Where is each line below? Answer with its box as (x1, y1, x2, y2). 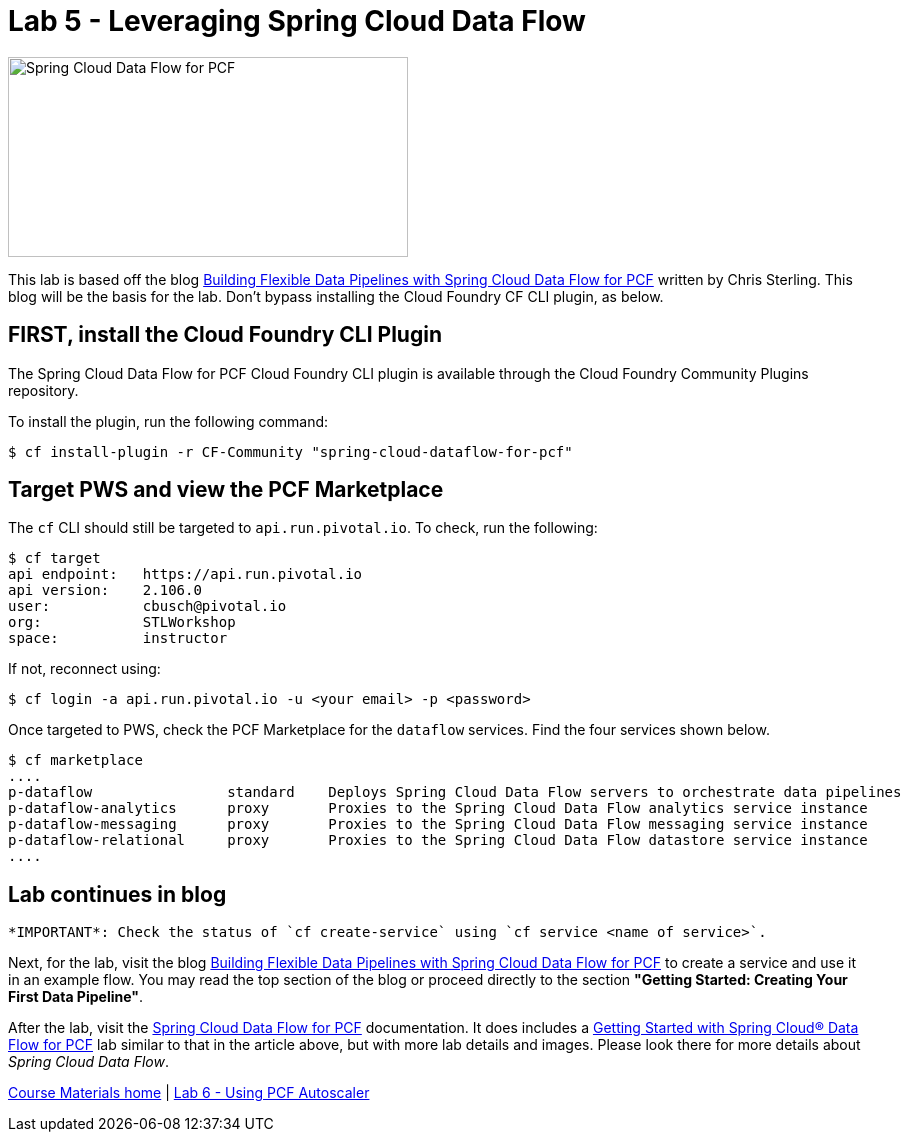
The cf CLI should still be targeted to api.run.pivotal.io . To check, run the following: (8, 519, 598, 537)
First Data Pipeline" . (8, 988, 144, 1006)
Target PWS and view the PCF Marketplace (8, 477, 444, 503)
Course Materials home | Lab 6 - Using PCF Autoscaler (8, 1084, 370, 1102)
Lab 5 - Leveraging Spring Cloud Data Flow (8, 4, 586, 38)
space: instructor (8, 630, 228, 647)
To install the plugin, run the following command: (8, 412, 329, 430)
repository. (8, 381, 79, 399)
